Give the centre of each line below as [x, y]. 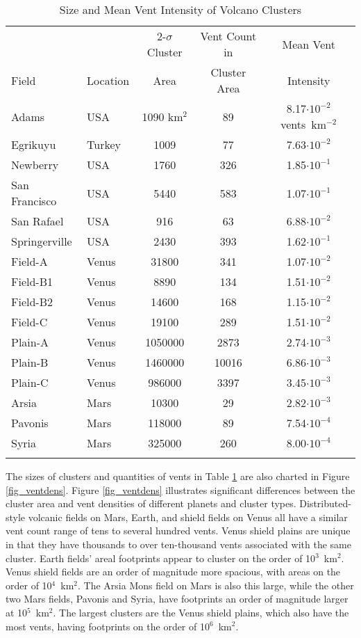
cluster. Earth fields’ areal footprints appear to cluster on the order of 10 [161, 558]
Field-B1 [32, 281]
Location [108, 80]
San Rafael [37, 221]
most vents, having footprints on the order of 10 [108, 626]
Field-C [30, 322]
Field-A [30, 261]
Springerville [42, 241]
